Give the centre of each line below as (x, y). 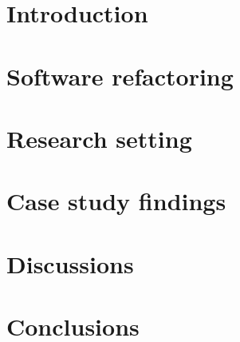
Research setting (99, 138)
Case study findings (116, 201)
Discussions (70, 263)
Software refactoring (120, 76)
